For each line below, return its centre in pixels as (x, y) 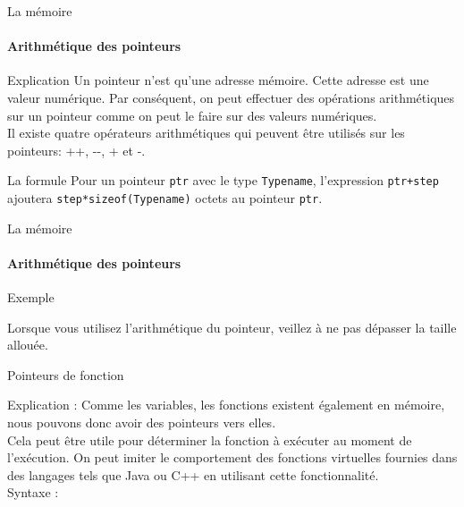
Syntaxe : (33, 492)
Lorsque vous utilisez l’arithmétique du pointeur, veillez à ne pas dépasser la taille (232, 327)
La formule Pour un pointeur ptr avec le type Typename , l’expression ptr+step (223, 180)
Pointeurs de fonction (66, 374)
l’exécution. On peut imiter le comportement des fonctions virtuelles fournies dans (232, 457)
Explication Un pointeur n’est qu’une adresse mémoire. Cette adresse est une (218, 80)
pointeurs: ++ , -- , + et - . (76, 150)
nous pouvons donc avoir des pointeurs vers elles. (142, 422)
